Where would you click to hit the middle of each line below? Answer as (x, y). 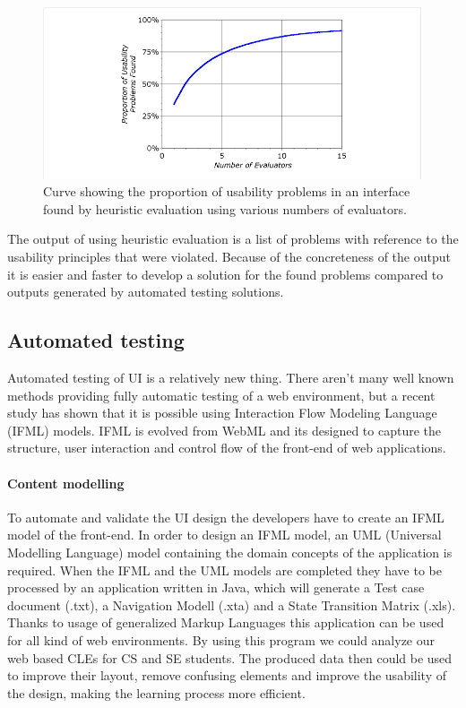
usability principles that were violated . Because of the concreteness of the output (229, 257)
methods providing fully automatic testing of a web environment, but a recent (221, 395)
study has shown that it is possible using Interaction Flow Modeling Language (222, 413)
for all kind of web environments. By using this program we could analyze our (221, 639)
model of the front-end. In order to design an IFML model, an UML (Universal (224, 535)
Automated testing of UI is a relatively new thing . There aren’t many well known (231, 378)
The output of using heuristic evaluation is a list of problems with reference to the (233, 239)
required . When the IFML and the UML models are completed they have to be (224, 570)
